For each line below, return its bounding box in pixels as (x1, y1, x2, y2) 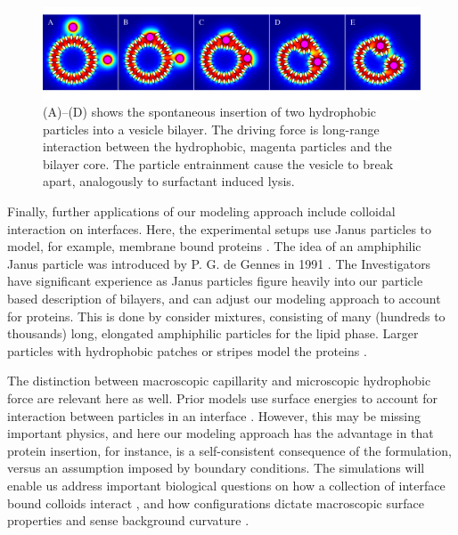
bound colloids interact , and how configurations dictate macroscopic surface (7, 493, 424, 512)
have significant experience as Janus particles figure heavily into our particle (7, 272, 423, 290)
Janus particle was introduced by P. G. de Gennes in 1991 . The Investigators (7, 254, 431, 272)
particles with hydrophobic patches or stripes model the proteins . (7, 341, 367, 360)
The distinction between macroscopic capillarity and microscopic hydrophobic (7, 371, 431, 390)
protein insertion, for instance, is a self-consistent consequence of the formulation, (7, 441, 452, 459)
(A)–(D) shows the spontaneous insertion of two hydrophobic (43, 102, 377, 121)
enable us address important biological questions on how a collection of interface (7, 475, 446, 494)
